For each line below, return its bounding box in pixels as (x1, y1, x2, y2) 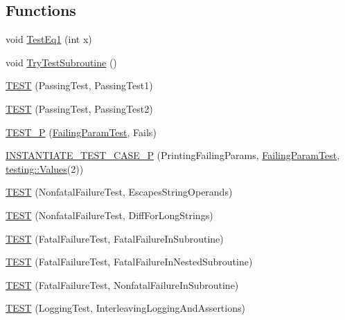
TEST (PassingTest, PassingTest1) (6, 78, 153, 93)
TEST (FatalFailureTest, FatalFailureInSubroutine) (6, 231, 224, 245)
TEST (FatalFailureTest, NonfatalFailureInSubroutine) (6, 277, 239, 292)
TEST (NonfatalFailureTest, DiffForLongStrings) (6, 207, 213, 222)
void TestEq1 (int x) (6, 32, 92, 46)
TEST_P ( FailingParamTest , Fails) (6, 124, 157, 139)
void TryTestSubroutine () (6, 55, 117, 69)
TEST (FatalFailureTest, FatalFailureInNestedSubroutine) (6, 254, 253, 269)
